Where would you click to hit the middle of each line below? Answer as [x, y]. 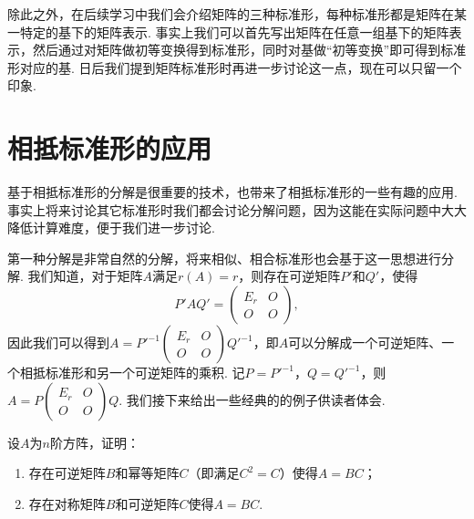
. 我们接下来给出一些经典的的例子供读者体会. [252, 399]
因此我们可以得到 [58, 343]
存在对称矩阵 [67, 503]
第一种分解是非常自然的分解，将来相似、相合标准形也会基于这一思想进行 [224, 258]
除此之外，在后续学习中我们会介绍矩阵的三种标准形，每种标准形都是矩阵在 [231, 14]
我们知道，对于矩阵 [85, 276]
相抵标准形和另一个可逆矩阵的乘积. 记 [132, 373]
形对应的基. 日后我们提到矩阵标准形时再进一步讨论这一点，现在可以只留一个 [235, 67]
